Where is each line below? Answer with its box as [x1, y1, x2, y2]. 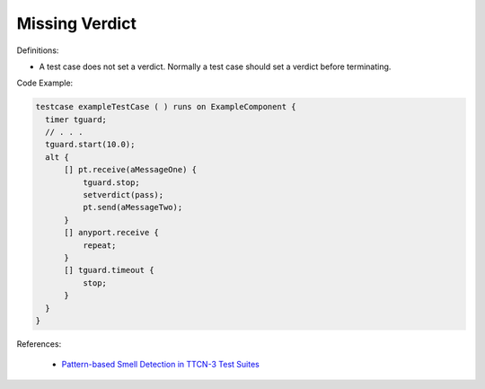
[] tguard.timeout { [64, 265, 154, 276]
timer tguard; [45, 114, 108, 125]
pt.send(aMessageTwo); [82, 202, 183, 213]
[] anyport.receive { [64, 227, 159, 238]
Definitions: [16, 45, 59, 56]
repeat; [82, 240, 117, 251]
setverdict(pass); [82, 190, 164, 200]
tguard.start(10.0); [45, 139, 136, 150]
